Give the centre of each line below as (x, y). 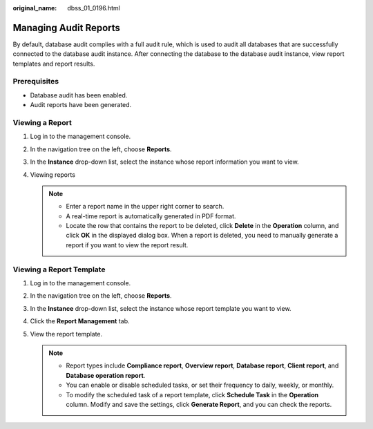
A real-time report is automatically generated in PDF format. (151, 216)
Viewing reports (53, 174)
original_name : (35, 8)
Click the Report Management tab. (80, 321)
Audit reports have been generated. (81, 105)
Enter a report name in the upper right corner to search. (145, 207)
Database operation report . (106, 375)
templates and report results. (54, 64)
